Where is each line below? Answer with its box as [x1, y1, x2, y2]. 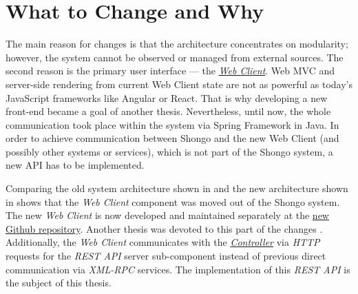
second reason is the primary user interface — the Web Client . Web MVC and [6, 63, 335, 78]
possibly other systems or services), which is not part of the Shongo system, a [6, 144, 333, 158]
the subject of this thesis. [6, 275, 112, 290]
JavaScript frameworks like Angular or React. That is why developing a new [6, 90, 328, 105]
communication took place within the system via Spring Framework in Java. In [6, 117, 339, 132]
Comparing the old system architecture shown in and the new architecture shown [6, 181, 348, 196]
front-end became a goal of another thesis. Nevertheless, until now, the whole [6, 104, 331, 118]
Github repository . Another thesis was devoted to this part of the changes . [6, 221, 323, 235]
